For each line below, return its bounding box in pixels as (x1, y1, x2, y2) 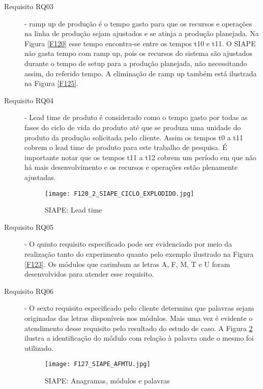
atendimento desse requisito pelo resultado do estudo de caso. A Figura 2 (24, 322, 253, 333)
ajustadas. (24, 171, 56, 182)
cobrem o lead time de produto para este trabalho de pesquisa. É (24, 142, 227, 153)
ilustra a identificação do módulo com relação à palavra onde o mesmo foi (24, 333, 254, 343)
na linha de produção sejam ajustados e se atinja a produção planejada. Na (24, 28, 259, 39)
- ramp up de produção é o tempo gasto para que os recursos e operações (24, 18, 252, 28)
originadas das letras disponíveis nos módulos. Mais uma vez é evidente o (24, 312, 253, 323)
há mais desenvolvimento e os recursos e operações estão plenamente (24, 162, 238, 172)
